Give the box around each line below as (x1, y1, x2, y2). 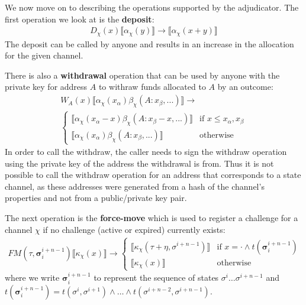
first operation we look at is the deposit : (5, 12, 154, 25)
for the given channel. (5, 49, 83, 61)
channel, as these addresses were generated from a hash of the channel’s (5, 180, 265, 192)
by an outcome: (217, 80, 273, 93)
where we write (5, 271, 60, 284)
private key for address (5, 80, 88, 93)
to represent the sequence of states (94, 271, 219, 284)
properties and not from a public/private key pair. (5, 192, 187, 204)
